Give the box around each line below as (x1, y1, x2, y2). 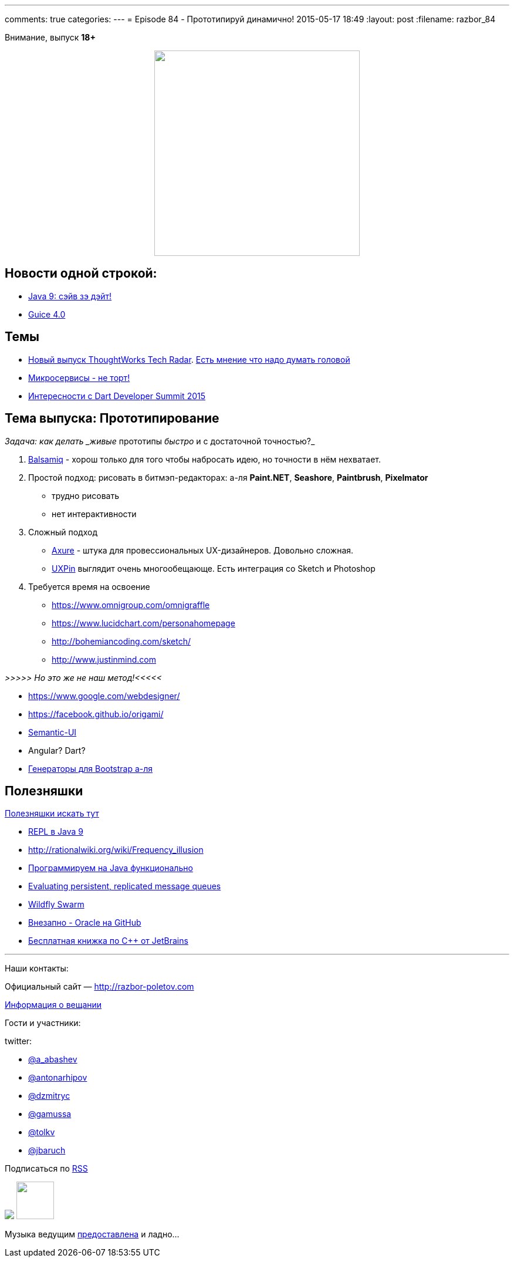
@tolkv (28, 1127, 55, 1138)
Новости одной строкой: (5, 266, 157, 281)
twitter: (5, 1036, 32, 1047)
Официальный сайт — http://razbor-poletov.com (5, 981, 194, 992)
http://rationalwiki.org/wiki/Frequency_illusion (28, 845, 204, 855)
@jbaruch (28, 1145, 66, 1156)
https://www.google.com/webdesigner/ (28, 690, 180, 701)
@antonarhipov (28, 1072, 87, 1083)
